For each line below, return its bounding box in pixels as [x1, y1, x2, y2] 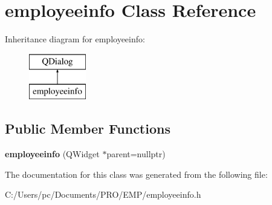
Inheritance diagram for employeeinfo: [5, 33, 145, 45]
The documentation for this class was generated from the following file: [5, 168, 268, 180]
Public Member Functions [5, 119, 170, 138]
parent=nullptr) [106, 148, 166, 160]
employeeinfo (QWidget [5, 148, 100, 160]
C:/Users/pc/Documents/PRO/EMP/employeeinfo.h [5, 188, 201, 201]
